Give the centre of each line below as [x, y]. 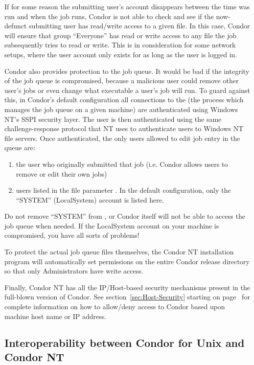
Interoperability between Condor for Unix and [125, 342]
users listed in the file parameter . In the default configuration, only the [123, 190]
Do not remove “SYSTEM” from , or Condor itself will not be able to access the [125, 216]
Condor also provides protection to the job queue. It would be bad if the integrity [127, 71]
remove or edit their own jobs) [61, 173]
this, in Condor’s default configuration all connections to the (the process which [124, 100]
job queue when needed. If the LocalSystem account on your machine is [112, 225]
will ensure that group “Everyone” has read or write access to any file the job [120, 35]
